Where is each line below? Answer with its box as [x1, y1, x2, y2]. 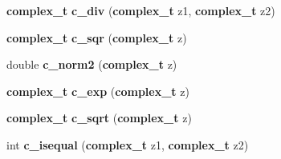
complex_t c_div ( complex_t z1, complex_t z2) [6, 2, 275, 18]
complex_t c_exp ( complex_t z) [6, 82, 189, 99]
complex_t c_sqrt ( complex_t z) [6, 109, 192, 126]
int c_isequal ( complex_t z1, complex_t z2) [6, 136, 249, 153]
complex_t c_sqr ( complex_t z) [6, 29, 187, 46]
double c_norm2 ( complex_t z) [6, 56, 177, 73]
